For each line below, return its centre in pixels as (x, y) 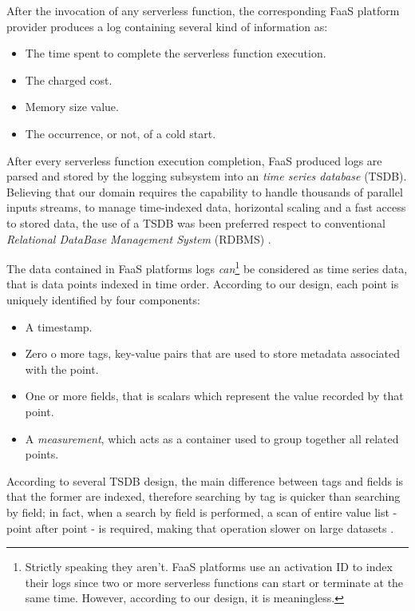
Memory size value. (72, 107)
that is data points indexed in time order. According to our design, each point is (203, 284)
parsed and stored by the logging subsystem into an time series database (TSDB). (207, 176)
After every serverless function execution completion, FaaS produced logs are (194, 160)
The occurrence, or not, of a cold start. (121, 133)
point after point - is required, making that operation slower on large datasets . (200, 528)
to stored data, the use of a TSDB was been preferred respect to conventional (196, 222)
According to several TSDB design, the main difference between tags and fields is (205, 480)
